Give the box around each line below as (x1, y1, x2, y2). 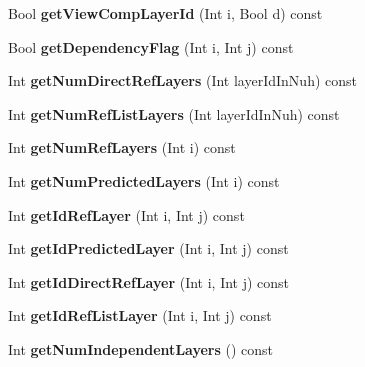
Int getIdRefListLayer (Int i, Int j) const (8, 305, 272, 326)
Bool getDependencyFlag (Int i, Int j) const (8, 36, 294, 57)
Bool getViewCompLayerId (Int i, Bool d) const (8, 3, 323, 23)
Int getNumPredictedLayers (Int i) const (8, 170, 280, 191)
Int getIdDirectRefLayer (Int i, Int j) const (8, 271, 290, 292)
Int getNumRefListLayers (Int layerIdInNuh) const (8, 103, 340, 124)
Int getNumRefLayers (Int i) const (8, 137, 236, 158)
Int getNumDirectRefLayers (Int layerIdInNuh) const (8, 70, 357, 91)
